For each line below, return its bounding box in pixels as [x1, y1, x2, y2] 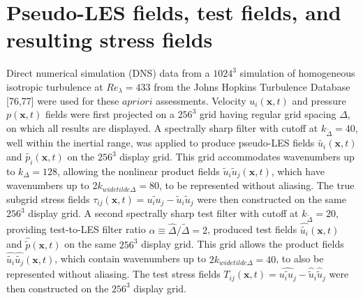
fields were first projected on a [45, 107, 175, 121]
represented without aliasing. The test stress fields [6, 267, 221, 281]
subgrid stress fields [6, 191, 90, 206]
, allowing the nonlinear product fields [57, 163, 220, 178]
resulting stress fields [6, 25, 213, 54]
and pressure [292, 93, 346, 107]
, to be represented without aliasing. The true [158, 178, 355, 193]
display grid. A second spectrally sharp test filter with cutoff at [28, 206, 299, 220]
